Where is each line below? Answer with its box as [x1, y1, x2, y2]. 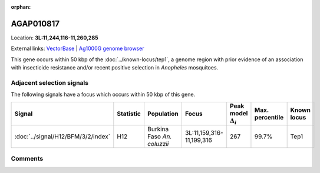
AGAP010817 [11, 18, 60, 29]
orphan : [11, 4, 31, 10]
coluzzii [147, 140, 169, 148]
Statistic [117, 109, 141, 118]
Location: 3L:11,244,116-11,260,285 [11, 34, 98, 41]
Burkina [147, 125, 169, 133]
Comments [11, 155, 44, 163]
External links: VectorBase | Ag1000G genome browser [11, 45, 144, 52]
